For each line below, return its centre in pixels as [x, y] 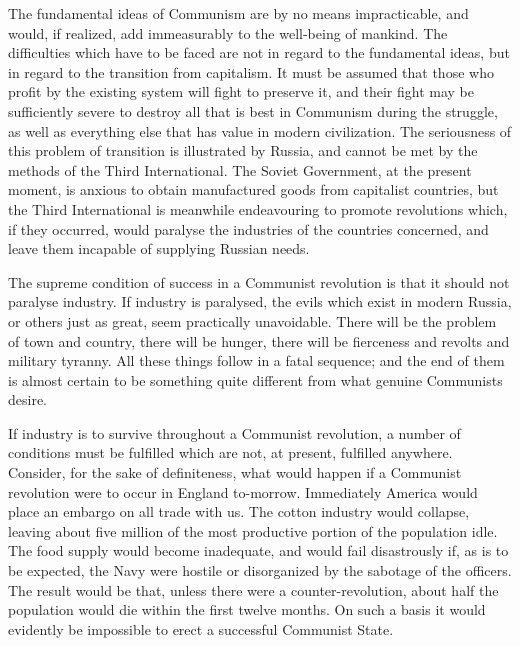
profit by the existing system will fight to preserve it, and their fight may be [241, 91]
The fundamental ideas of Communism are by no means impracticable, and [238, 13]
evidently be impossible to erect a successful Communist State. [201, 628]
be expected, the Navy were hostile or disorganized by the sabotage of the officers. [260, 570]
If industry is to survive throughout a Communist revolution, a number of [234, 432]
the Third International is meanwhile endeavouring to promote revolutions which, [258, 208]
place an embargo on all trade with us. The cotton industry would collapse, [239, 511]
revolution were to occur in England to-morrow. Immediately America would [243, 491]
